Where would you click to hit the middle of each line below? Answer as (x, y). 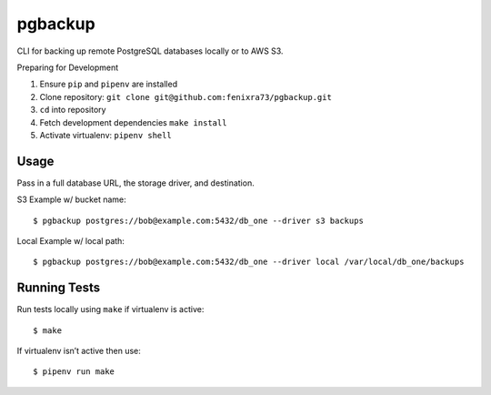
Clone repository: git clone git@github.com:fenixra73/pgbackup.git (185, 96)
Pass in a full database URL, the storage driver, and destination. (135, 183)
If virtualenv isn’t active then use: (79, 351)
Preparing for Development (68, 67)
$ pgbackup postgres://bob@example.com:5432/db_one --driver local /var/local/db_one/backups (249, 262)
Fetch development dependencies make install (133, 122)
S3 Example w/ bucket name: (71, 199)
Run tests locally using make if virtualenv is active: (110, 309)
